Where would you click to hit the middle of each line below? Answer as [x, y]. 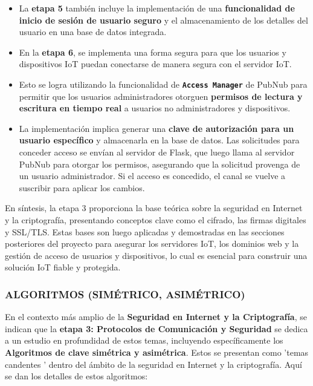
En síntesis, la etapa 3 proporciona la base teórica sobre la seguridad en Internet [154, 208]
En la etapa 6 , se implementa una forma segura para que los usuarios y [153, 52]
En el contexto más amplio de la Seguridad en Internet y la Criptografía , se [156, 317]
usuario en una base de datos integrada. [93, 32]
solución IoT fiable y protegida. [63, 267]
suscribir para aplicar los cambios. [82, 187]
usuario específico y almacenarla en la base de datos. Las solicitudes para [159, 140]
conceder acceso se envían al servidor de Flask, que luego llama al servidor [157, 152]
